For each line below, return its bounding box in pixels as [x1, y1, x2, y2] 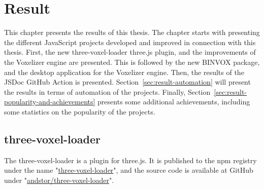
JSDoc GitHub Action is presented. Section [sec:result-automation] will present [4, 77, 251, 87]
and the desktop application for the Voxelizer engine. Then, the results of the [4, 66, 244, 77]
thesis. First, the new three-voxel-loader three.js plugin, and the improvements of [4, 47, 256, 57]
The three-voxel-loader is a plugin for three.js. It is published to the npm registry [4, 155, 257, 165]
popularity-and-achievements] [4, 96, 95, 107]
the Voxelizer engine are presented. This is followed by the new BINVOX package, [4, 56, 260, 67]
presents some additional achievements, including [97, 96, 250, 107]
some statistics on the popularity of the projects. [4, 106, 155, 117]
